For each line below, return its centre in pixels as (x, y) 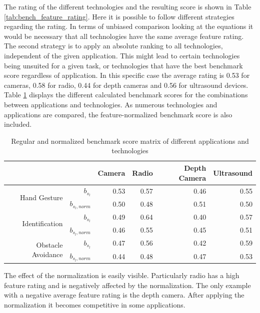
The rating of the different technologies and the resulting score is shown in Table (128, 6)
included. (18, 124)
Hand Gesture (41, 197)
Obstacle (49, 244)
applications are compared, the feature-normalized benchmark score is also (118, 114)
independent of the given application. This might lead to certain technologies (122, 55)
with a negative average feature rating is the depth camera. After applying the (124, 295)
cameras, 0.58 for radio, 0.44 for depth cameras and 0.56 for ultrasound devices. (126, 85)
